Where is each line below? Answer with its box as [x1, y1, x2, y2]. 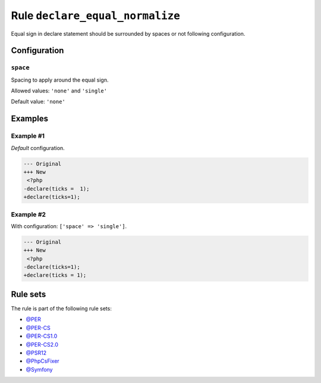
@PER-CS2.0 [26, 341, 59, 348]
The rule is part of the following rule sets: [11, 304, 112, 312]
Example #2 [11, 210, 46, 219]
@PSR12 [26, 349, 47, 356]
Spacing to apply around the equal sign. [11, 76, 109, 83]
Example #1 [11, 132, 45, 140]
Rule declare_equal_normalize [11, 9, 181, 22]
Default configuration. [11, 144, 65, 151]
